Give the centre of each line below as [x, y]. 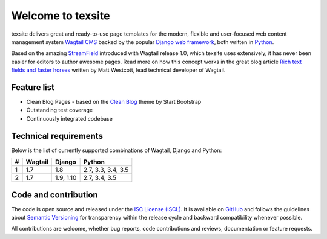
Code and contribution [54, 195]
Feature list [33, 87]
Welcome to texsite [61, 16]
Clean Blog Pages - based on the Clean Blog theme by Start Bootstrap [114, 102]
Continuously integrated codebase [70, 118]
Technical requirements [57, 136]
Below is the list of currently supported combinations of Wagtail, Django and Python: [117, 150]
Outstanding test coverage [60, 110]
